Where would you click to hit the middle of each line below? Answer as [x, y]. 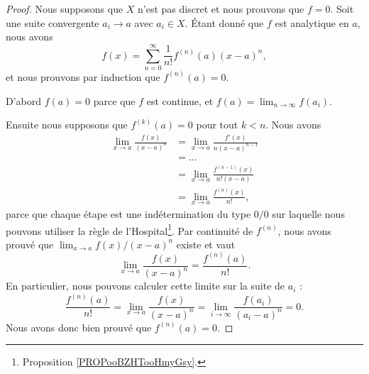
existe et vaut [206, 244]
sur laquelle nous [308, 213]
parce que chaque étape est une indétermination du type [128, 213]
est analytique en [312, 22]
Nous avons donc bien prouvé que [79, 327]
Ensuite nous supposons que [67, 125]
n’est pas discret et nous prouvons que [221, 9]
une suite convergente [53, 22]
